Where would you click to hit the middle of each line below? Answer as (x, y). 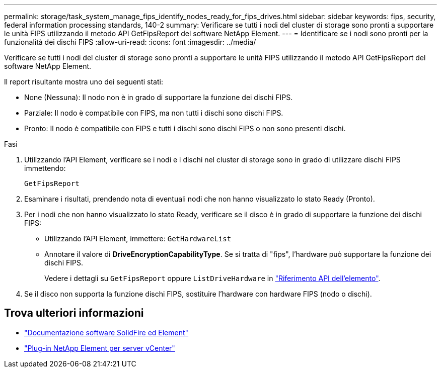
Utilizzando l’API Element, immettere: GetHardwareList (138, 239)
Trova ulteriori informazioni (74, 313)
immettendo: (45, 168)
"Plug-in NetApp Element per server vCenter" (100, 348)
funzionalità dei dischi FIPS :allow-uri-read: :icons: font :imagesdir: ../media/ (130, 42)
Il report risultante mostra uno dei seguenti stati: (84, 82)
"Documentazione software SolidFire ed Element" (106, 332)
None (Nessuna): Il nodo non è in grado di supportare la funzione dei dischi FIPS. (159, 97)
